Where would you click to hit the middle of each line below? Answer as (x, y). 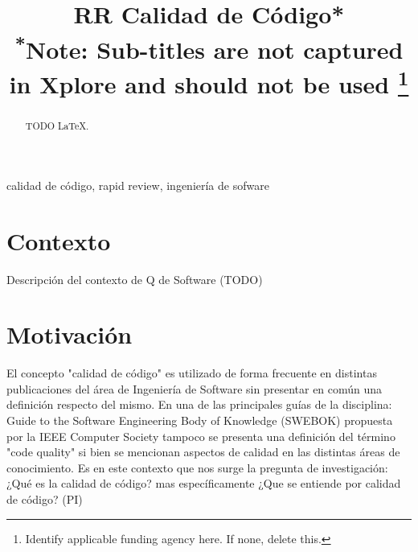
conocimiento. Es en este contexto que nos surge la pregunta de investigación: (197, 467)
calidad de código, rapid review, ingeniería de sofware (138, 185)
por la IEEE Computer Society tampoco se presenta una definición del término (201, 436)
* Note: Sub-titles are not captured (209, 47)
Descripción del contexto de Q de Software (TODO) (135, 279)
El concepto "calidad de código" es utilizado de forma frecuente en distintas (192, 373)
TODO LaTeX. (57, 126)
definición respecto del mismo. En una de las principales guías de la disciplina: (199, 404)
